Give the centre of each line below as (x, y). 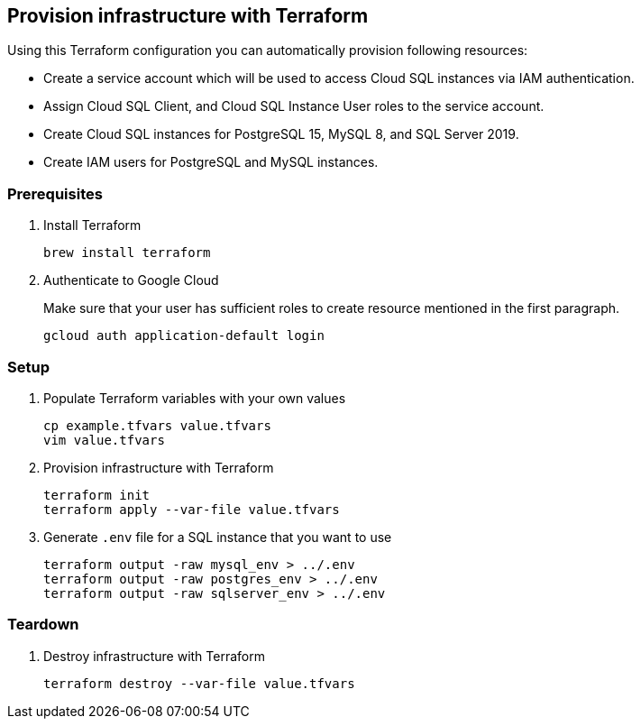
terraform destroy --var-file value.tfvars (199, 683)
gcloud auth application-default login (184, 336)
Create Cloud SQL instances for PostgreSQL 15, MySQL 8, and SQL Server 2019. (281, 134)
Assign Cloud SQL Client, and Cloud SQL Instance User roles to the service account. (294, 106)
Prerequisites (55, 193)
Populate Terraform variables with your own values (195, 398)
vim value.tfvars (104, 440)
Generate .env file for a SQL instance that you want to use (218, 537)
